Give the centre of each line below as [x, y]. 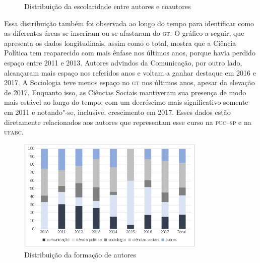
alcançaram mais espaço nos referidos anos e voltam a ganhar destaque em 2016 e [130, 72]
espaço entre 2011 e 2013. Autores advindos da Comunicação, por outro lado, [123, 62]
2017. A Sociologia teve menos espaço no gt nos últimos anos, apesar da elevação [129, 82]
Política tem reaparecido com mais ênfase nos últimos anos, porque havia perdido [130, 53]
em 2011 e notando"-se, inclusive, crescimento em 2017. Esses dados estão [117, 112]
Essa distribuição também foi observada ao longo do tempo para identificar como [129, 23]
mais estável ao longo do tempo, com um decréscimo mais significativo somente [126, 102]
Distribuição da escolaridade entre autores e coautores [108, 6]
